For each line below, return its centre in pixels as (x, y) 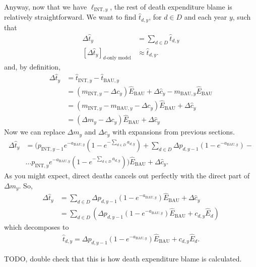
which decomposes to (37, 227)
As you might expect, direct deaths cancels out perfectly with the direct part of (127, 175)
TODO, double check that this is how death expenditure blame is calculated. (123, 258)
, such (242, 17)
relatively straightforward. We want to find (70, 17)
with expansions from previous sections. (174, 132)
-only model (118, 58)
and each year (206, 17)
